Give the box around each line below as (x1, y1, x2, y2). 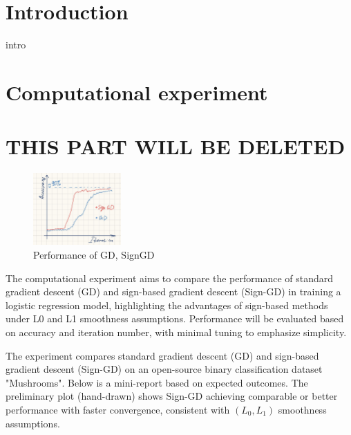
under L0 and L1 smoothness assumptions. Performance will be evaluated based (6, 311, 344, 326)
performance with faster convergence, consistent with (6, 402, 230, 416)
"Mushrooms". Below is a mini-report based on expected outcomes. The (6, 375, 308, 389)
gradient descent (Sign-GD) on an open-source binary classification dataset (6, 362, 323, 376)
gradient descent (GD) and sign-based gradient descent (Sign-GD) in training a (6, 284, 341, 299)
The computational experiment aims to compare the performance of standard (6, 270, 334, 285)
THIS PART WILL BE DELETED (6, 132, 345, 160)
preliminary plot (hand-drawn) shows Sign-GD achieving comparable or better (6, 389, 338, 403)
